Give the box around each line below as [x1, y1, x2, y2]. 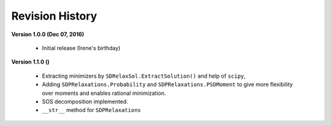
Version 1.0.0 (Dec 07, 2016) [11, 31, 85, 38]
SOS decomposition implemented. [42, 98, 129, 105]
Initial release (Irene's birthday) [42, 44, 121, 51]
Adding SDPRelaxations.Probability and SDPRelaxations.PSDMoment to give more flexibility [42, 81, 294, 88]
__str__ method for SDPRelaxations [42, 106, 141, 114]
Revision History [11, 9, 97, 23]
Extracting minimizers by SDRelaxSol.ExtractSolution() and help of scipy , [42, 72, 246, 80]
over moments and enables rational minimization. [42, 89, 166, 97]
